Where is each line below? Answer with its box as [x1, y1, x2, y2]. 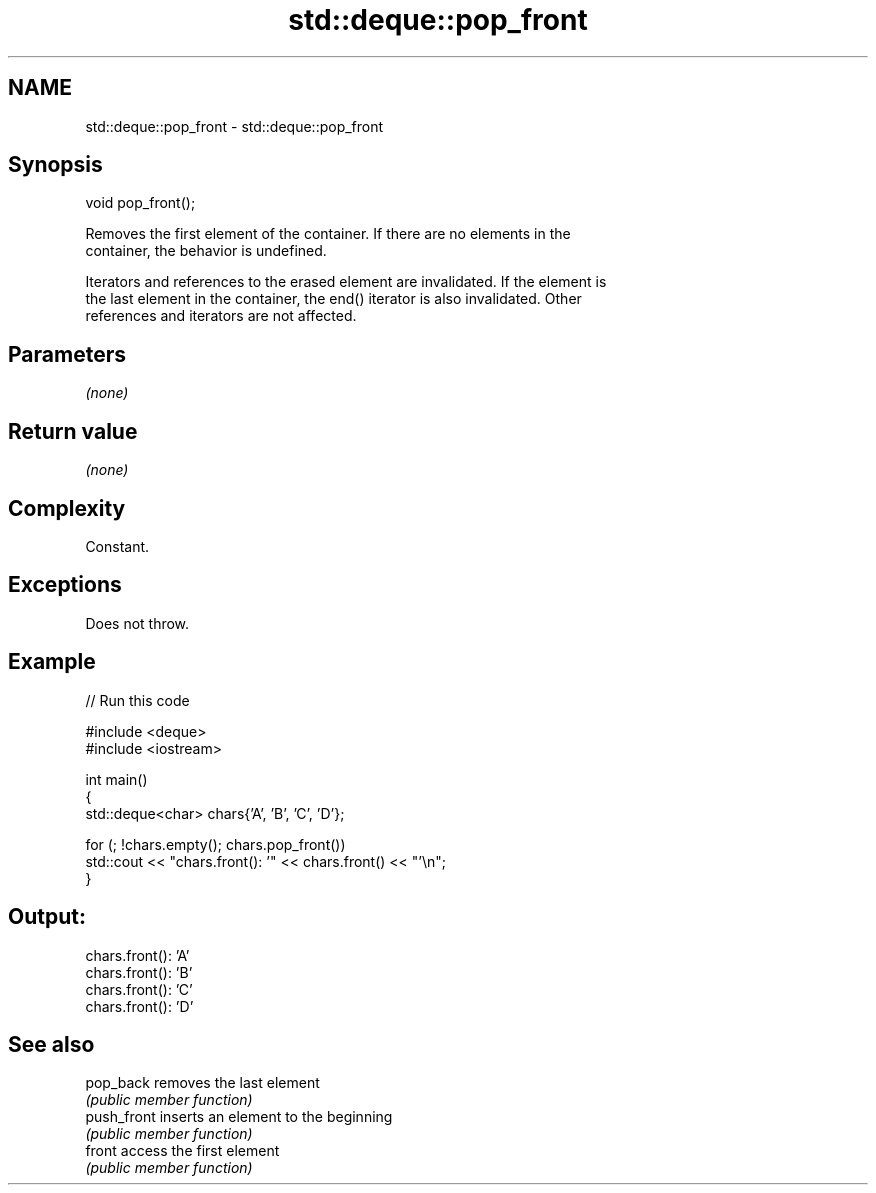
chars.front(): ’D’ [85, 997, 194, 1015]
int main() [85, 770, 148, 788]
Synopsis [8, 152, 103, 178]
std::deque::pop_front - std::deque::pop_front [85, 117, 384, 135]
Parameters [8, 341, 126, 367]
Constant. [85, 537, 150, 555]
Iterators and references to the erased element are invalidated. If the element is [85, 273, 607, 291]
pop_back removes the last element [85, 1074, 320, 1092]
